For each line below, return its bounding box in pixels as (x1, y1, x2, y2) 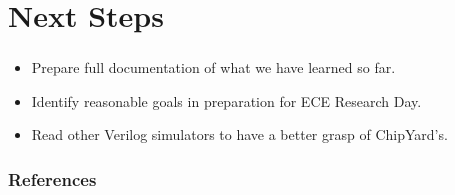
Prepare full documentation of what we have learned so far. (31, 57, 396, 78)
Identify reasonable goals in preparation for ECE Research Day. (31, 90, 422, 111)
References (8, 167, 97, 191)
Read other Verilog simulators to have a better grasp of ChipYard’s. (31, 124, 448, 145)
